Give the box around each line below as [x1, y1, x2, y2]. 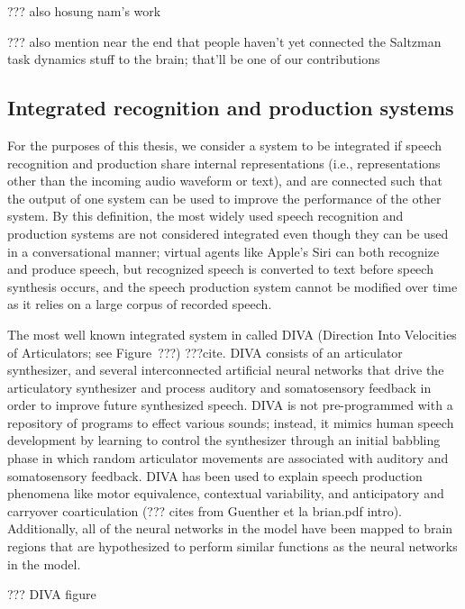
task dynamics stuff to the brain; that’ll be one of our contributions [7, 50, 380, 68]
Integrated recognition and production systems [7, 94, 454, 122]
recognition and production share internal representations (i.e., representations [7, 153, 441, 172]
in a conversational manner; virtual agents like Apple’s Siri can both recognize [7, 241, 440, 260]
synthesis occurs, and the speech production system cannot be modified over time [7, 277, 458, 295]
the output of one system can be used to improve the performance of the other [7, 188, 442, 207]
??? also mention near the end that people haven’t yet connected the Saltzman [7, 32, 442, 50]
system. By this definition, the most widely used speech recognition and [7, 206, 404, 225]
